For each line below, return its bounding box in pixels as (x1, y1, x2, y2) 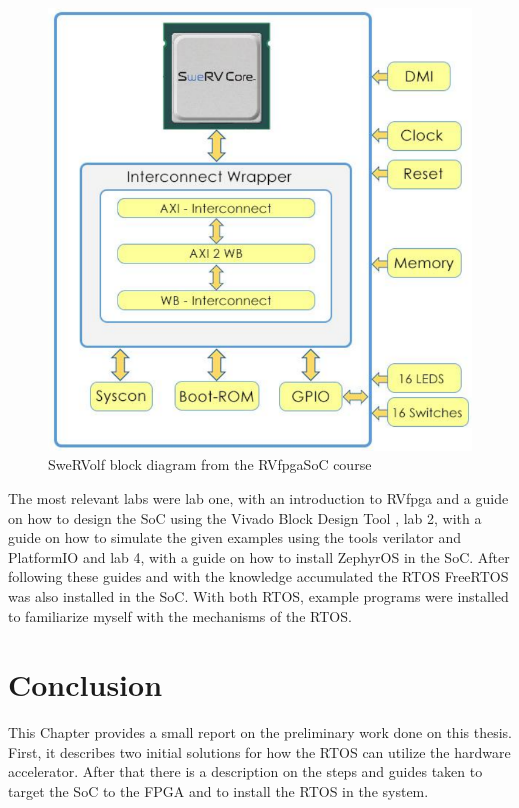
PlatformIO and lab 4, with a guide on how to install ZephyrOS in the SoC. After (8, 546, 510, 567)
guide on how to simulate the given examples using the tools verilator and (8, 527, 462, 548)
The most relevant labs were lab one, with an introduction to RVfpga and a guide (8, 487, 509, 508)
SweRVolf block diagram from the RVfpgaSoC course (48, 454, 372, 475)
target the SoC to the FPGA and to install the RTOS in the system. (8, 781, 429, 801)
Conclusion (8, 664, 163, 705)
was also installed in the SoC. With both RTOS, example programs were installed (8, 585, 509, 606)
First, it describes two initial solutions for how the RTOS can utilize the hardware (8, 741, 511, 762)
